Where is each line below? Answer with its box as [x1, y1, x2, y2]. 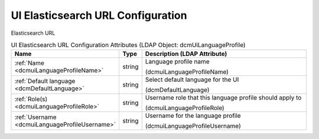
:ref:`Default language [14, 77, 76, 85]
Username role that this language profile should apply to [145, 94, 302, 102]
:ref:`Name [14, 59, 44, 67]
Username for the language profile [145, 112, 242, 120]
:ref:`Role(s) [14, 95, 48, 103]
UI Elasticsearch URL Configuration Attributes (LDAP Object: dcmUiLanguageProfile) [11, 41, 246, 49]
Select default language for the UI [145, 75, 239, 84]
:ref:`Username [14, 113, 57, 121]
